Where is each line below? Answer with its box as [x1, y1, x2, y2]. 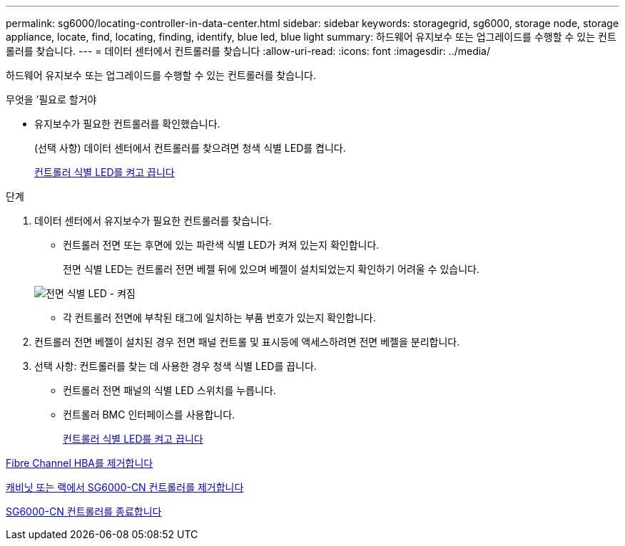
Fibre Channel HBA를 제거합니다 [6, 457, 153, 469]
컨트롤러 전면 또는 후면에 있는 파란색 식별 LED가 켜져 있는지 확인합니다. [63, 239, 380, 251]
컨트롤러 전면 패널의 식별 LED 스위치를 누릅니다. [63, 384, 276, 396]
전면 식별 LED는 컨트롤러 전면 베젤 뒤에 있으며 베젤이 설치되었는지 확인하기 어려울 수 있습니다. [63, 263, 479, 275]
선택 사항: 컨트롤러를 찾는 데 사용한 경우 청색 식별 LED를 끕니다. [34, 360, 317, 372]
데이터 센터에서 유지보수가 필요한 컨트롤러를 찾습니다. [34, 215, 272, 227]
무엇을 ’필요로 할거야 [6, 93, 97, 105]
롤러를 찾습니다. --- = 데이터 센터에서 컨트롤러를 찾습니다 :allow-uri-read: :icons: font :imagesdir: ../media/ [6, 45, 491, 57]
